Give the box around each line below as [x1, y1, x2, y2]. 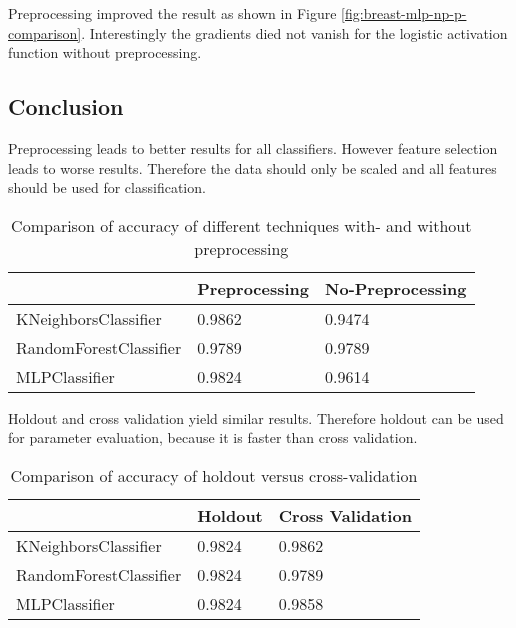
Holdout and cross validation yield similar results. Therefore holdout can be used [8, 407, 504, 428]
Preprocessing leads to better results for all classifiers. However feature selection [8, 137, 498, 158]
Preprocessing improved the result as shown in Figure [8, 3, 337, 23]
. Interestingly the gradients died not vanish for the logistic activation [81, 22, 508, 43]
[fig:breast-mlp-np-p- [341, 3, 467, 23]
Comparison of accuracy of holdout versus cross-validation [10, 463, 418, 487]
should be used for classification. [8, 177, 206, 198]
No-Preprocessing [325, 276, 467, 300]
